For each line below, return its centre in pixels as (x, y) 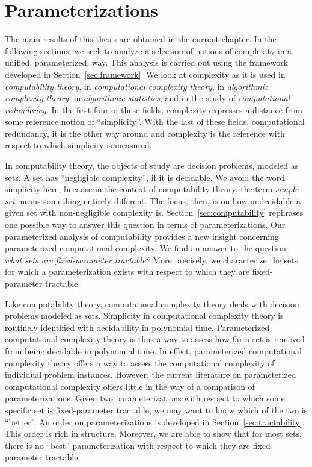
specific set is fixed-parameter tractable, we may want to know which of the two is (156, 409)
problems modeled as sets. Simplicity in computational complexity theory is (144, 315)
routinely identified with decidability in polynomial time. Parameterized (137, 327)
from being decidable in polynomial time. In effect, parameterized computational (154, 350)
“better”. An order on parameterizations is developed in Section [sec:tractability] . (155, 422)
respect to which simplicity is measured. (78, 145)
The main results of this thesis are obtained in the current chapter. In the (141, 39)
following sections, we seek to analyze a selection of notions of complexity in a (148, 50)
